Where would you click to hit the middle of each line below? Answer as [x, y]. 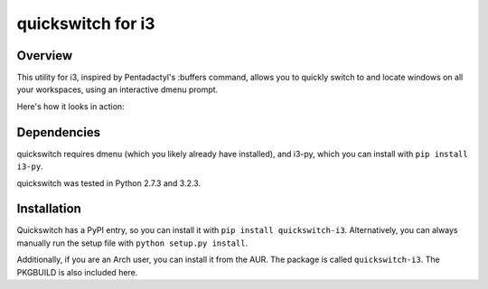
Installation [49, 209]
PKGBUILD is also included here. [77, 272]
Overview [45, 56]
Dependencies [59, 132]
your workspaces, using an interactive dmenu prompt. [117, 89]
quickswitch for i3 [86, 23]
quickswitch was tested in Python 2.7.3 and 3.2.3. [109, 183]
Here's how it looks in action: [71, 106]
